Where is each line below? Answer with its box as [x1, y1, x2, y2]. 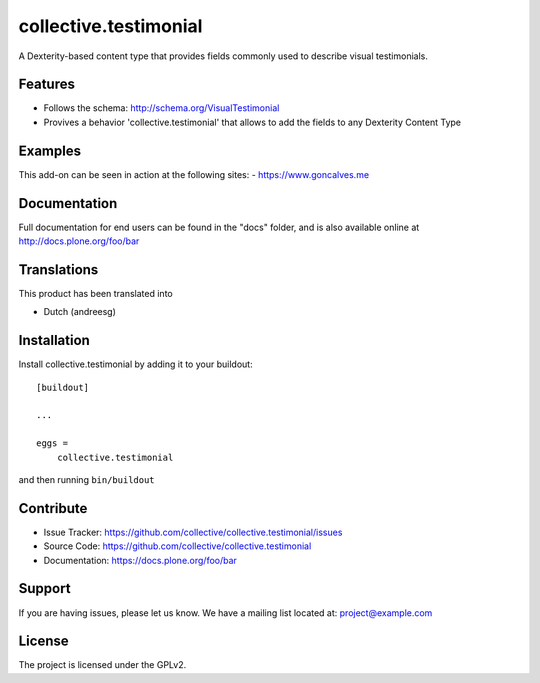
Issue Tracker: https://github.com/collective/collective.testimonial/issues [43, 526, 343, 538]
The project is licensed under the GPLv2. [18, 659, 187, 671]
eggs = [36, 438, 69, 449]
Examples [18, 142, 82, 159]
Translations [18, 261, 99, 278]
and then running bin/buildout [18, 473, 155, 485]
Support [18, 580, 71, 597]
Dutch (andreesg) [43, 306, 117, 318]
